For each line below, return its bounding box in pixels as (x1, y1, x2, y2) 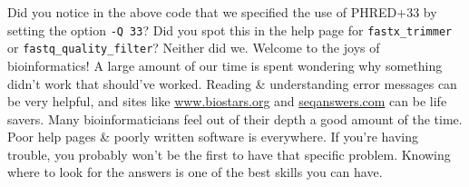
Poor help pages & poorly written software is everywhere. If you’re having (7, 127, 418, 146)
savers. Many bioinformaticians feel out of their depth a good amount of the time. (7, 109, 463, 128)
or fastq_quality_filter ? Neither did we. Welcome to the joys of (7, 38, 380, 57)
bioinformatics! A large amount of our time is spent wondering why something (7, 55, 443, 74)
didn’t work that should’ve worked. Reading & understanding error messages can (7, 74, 457, 93)
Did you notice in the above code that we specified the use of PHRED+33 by (7, 3, 437, 21)
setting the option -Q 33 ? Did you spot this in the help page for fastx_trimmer (7, 20, 453, 39)
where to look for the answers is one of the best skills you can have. (7, 162, 383, 182)
